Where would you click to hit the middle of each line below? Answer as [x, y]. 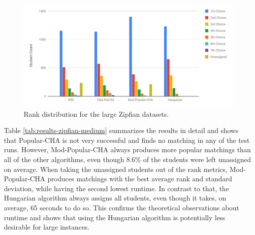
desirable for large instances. [47, 227]
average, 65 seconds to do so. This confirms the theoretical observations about [122, 208]
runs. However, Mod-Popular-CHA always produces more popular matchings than [127, 150]
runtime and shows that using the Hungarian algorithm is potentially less [115, 217]
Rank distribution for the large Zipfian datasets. [96, 114]
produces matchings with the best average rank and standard [140, 179]
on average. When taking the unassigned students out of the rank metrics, [116, 169]
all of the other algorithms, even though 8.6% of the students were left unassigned [127, 159]
